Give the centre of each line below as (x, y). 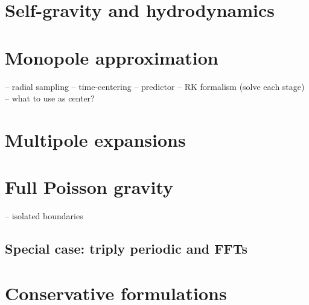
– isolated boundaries (44, 216)
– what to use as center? (50, 98)
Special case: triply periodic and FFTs (126, 249)
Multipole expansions (95, 139)
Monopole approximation (112, 57)
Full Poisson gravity (89, 187)
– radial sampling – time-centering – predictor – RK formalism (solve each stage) (155, 86)
